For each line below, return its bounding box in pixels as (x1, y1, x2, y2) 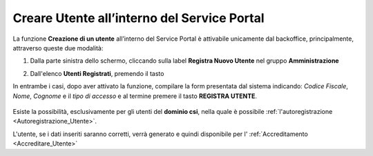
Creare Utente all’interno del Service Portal (12, 10, 265, 26)
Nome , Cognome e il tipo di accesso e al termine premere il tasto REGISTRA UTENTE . (12, 92, 258, 100)
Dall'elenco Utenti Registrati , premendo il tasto (30, 69, 164, 77)
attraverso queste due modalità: (12, 43, 104, 52)
